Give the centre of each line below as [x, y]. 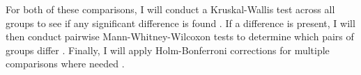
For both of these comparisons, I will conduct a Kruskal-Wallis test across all [170, 9]
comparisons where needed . [65, 64]
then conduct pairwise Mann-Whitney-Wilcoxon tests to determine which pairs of [180, 36]
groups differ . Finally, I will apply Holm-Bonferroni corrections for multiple [168, 50]
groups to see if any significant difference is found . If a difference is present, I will [180, 23]
